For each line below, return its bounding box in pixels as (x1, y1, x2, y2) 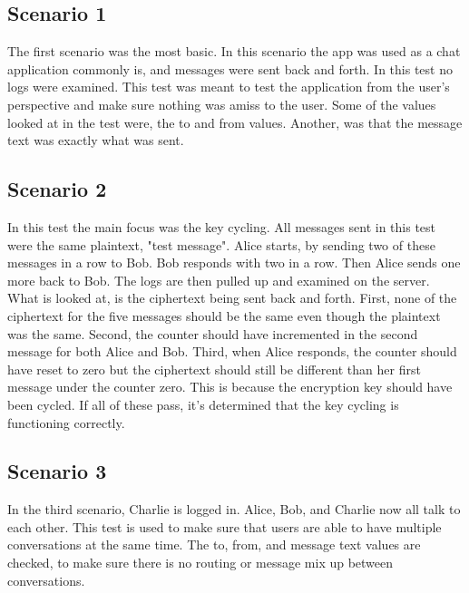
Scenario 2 (7, 175, 107, 203)
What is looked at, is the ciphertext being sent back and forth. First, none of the (7, 288, 457, 307)
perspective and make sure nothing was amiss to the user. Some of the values (7, 94, 436, 113)
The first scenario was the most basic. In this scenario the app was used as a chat (7, 42, 461, 61)
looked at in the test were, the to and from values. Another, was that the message (7, 112, 463, 131)
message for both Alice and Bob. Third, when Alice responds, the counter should (7, 342, 457, 361)
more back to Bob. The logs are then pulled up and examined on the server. (7, 270, 430, 289)
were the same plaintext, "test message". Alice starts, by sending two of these (7, 235, 435, 254)
